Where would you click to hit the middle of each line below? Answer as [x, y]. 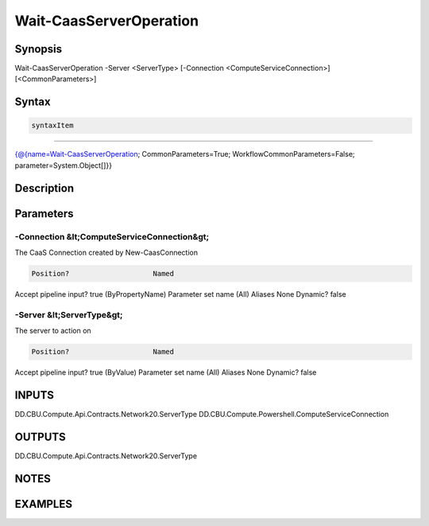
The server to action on [53, 331]
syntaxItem [52, 126]
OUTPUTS [41, 436]
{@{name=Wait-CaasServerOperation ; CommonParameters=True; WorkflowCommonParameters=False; [185, 154]
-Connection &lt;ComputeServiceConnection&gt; [112, 236]
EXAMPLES [44, 504]
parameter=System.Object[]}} [64, 165]
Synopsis [39, 49]
